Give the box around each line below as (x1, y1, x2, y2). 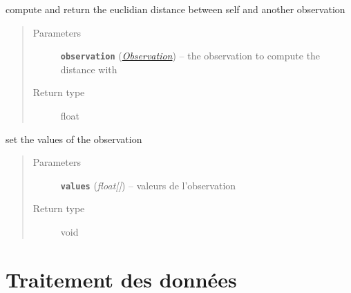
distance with (60, 62, 117, 76)
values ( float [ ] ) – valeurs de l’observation (60, 178, 236, 192)
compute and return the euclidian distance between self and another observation (6, 2, 345, 16)
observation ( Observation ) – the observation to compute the (60, 48, 321, 63)
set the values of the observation (6, 131, 142, 146)
